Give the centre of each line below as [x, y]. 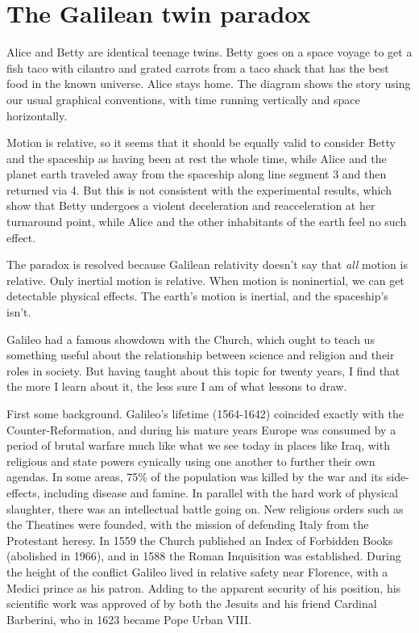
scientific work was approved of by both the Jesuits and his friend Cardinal [192, 604]
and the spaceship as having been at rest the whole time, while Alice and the [197, 158]
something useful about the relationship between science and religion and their [201, 355]
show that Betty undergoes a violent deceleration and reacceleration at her [191, 205]
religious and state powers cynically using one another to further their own [191, 461]
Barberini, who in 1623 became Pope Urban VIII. [129, 619]
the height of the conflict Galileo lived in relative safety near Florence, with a [197, 571]
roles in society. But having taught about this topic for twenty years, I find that [203, 370]
